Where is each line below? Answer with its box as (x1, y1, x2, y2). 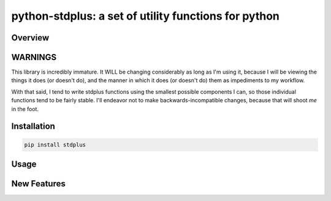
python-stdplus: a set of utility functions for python (11, 9, 280, 23)
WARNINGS (11, 52, 57, 63)
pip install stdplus (24, 141, 86, 148)
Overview (11, 32, 50, 43)
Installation (11, 121, 55, 132)
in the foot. (11, 105, 39, 113)
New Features (11, 178, 66, 189)
